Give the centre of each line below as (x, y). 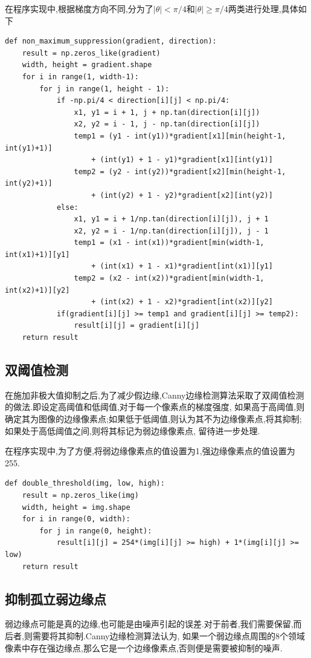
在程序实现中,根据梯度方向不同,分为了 (79, 8)
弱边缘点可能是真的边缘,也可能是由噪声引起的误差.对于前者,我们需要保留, (149, 624)
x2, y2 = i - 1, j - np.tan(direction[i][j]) (167, 124)
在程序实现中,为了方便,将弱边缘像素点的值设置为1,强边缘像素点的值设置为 (150, 451)
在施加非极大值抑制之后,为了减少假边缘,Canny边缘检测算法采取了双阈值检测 (155, 395)
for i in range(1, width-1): (80, 77)
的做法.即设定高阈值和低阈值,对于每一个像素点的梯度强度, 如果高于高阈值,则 (155, 407)
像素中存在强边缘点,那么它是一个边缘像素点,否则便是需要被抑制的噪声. (144, 647)
